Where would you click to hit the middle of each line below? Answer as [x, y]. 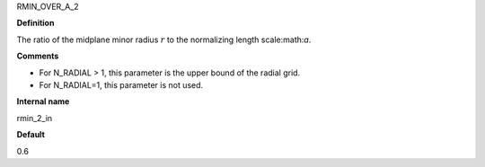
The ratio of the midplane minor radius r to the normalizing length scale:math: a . [164, 40]
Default [31, 135]
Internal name [43, 101]
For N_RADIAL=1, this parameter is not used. [121, 84]
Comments [38, 56]
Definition [35, 23]
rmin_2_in [35, 118]
